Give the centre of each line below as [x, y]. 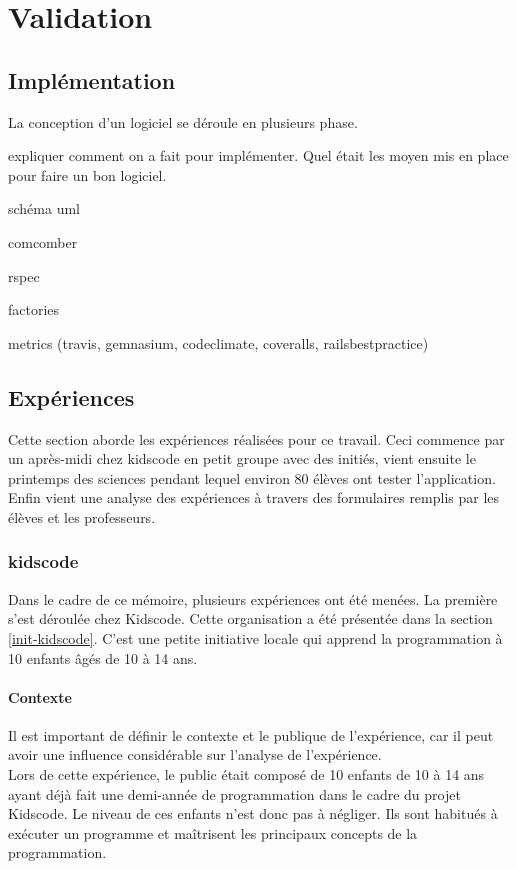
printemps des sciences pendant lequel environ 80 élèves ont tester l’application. [252, 477]
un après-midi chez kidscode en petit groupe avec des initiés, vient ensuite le [242, 458]
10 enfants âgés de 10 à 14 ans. [103, 657]
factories [34, 309]
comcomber [43, 241]
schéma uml [44, 208]
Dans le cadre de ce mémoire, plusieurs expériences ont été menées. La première [253, 598]
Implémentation [92, 79]
